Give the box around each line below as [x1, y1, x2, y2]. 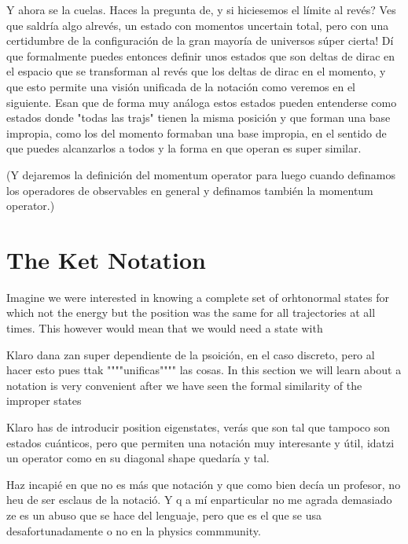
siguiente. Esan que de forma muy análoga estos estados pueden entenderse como [6, 94, 397, 110]
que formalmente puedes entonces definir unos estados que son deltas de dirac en [6, 47, 395, 64]
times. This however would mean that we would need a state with [6, 320, 323, 336]
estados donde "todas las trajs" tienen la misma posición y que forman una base [6, 109, 391, 126]
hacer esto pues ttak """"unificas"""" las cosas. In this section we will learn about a [6, 362, 402, 378]
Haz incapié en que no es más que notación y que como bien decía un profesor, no [6, 476, 401, 492]
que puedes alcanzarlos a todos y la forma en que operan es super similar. [6, 140, 362, 156]
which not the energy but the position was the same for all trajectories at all [6, 304, 376, 321]
